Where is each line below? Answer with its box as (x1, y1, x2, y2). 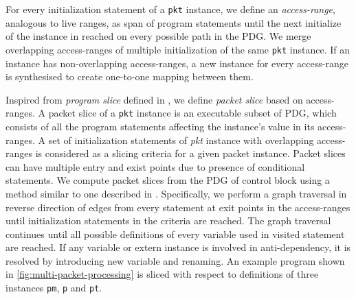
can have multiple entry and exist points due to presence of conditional (5, 159, 305, 174)
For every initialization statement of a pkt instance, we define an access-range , (5, 2, 335, 16)
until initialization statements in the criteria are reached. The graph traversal (5, 213, 331, 228)
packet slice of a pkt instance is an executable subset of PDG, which (48, 106, 337, 120)
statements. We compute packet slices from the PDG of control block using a (5, 173, 330, 187)
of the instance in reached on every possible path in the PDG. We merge (5, 29, 311, 43)
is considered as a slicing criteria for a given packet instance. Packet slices (35, 146, 346, 160)
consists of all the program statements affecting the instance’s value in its (5, 119, 315, 133)
